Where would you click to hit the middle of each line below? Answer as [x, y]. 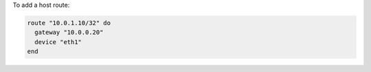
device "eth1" [58, 42]
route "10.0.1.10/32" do [69, 23]
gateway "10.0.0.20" [69, 33]
